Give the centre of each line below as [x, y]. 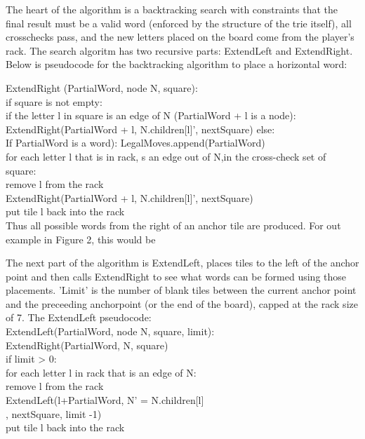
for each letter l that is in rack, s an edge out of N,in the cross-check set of [166, 156]
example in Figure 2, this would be [81, 239]
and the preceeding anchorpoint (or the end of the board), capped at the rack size [182, 303]
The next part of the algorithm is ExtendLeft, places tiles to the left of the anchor [182, 263]
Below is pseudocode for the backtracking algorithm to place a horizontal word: [177, 64]
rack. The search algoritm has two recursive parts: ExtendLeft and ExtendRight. [179, 50]
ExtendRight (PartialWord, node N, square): [102, 87]
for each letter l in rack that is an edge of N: [101, 372]
